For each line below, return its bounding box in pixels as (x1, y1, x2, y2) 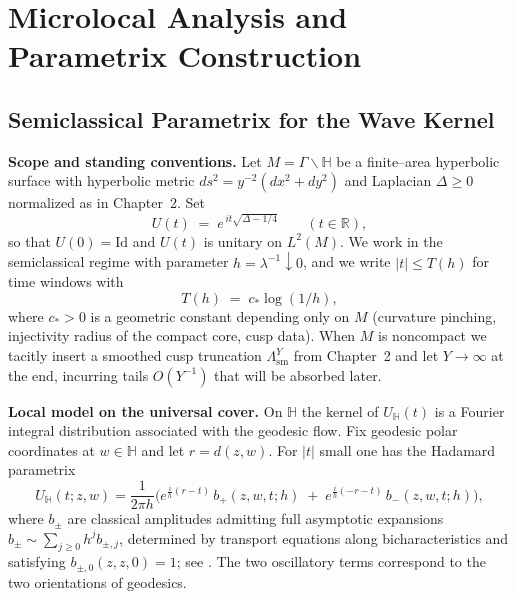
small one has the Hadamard (319, 439, 496, 460)
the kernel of (301, 400, 379, 421)
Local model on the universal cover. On (8, 400, 283, 421)
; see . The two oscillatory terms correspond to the (176, 551, 486, 572)
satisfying (8, 551, 66, 572)
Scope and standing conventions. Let (8, 150, 262, 171)
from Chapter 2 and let (293, 345, 439, 366)
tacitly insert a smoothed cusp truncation (8, 345, 262, 366)
